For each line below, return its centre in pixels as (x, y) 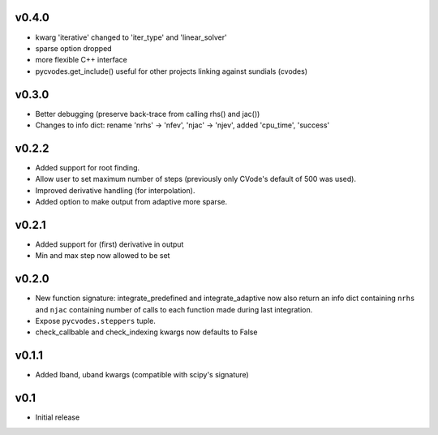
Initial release (58, 417)
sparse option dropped (74, 48)
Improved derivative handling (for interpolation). (115, 190)
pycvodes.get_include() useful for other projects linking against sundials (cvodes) (172, 71)
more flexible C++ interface (81, 60)
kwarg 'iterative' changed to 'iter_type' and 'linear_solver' (131, 37)
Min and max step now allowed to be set (103, 256)
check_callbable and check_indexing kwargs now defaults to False (146, 332)
